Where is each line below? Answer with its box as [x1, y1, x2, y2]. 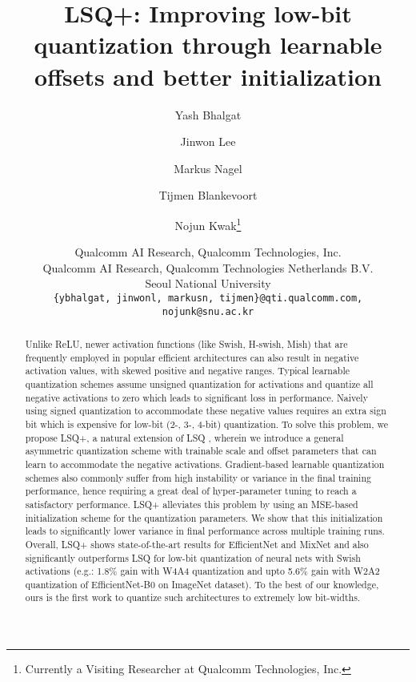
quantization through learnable [34, 28, 382, 61]
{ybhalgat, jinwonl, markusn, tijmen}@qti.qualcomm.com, [53, 292, 363, 304]
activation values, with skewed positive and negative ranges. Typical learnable [25, 364, 350, 377]
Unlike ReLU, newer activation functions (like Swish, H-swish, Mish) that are [25, 337, 348, 351]
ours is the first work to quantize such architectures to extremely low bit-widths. [25, 591, 361, 604]
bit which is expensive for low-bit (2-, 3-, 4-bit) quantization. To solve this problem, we [25, 417, 388, 430]
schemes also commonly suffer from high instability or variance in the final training [25, 470, 371, 484]
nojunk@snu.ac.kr [162, 305, 254, 317]
